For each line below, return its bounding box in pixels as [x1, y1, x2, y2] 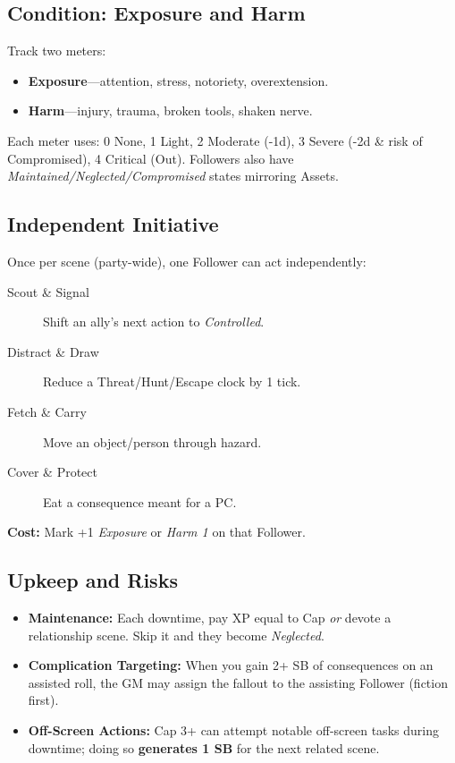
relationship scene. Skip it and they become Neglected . [28, 625, 324, 644]
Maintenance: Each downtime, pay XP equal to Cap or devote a [28, 608, 392, 627]
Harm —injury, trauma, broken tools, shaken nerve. [28, 101, 313, 120]
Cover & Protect [7, 462, 97, 481]
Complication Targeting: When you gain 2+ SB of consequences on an [28, 656, 434, 674]
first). [28, 691, 59, 709]
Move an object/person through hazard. [43, 432, 262, 451]
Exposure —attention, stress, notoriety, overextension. [28, 71, 329, 89]
